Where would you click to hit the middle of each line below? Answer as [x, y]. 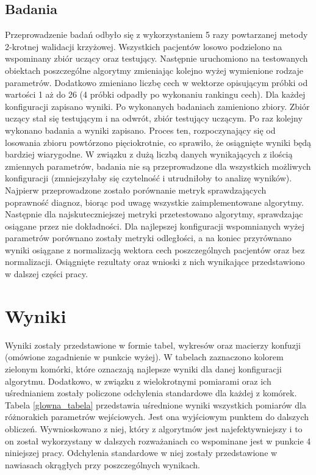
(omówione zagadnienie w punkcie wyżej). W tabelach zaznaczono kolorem [144, 357]
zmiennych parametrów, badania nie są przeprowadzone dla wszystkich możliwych [158, 166]
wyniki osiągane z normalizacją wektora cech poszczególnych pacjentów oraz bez [155, 249]
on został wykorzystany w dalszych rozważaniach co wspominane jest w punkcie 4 [158, 441]
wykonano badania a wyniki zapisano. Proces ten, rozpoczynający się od [140, 130]
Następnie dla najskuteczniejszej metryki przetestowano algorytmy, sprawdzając [154, 214]
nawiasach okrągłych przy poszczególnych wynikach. [102, 464]
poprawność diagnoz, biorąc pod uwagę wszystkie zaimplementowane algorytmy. [154, 202]
